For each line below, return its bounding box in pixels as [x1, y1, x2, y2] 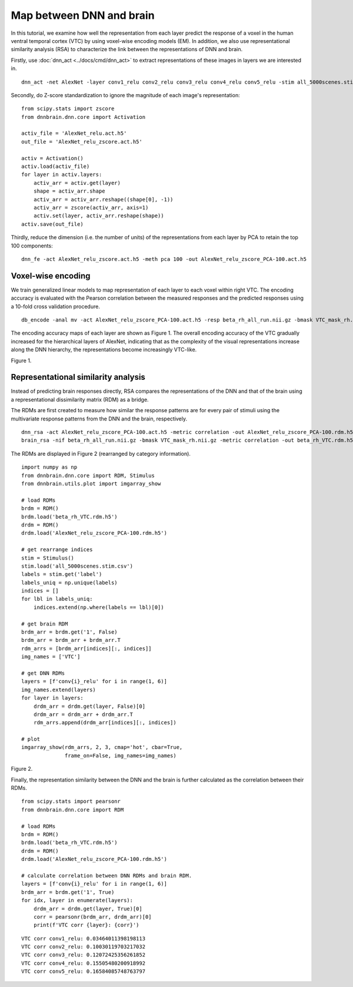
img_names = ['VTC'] [21, 654, 81, 660]
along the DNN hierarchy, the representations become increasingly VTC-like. [11, 346, 197, 353]
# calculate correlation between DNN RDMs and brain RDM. [21, 872, 192, 879]
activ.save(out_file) [21, 221, 84, 227]
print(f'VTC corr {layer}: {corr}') [33, 922, 139, 929]
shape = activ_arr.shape [33, 188, 105, 194]
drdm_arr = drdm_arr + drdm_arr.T [33, 711, 134, 718]
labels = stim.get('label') [21, 571, 102, 578]
